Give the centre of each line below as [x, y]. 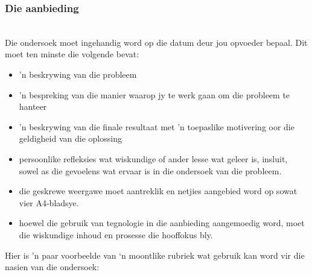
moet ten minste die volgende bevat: [72, 54]
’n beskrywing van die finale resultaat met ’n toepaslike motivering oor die [157, 126]
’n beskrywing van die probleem [78, 74]
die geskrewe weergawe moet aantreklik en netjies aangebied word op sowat [158, 191]
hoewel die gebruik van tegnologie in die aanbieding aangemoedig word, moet [162, 223]
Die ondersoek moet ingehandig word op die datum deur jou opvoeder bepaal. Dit [156, 42]
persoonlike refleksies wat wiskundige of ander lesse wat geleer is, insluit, [153, 158]
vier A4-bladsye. [49, 202]
